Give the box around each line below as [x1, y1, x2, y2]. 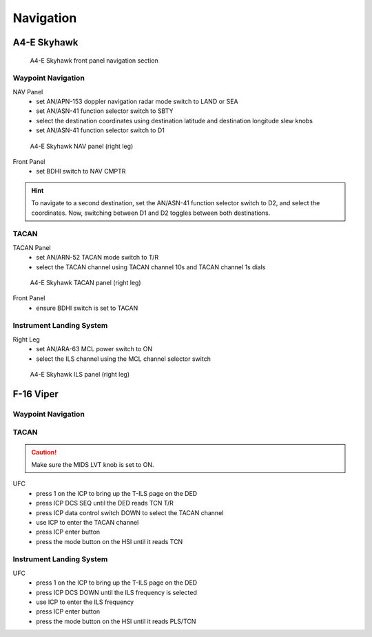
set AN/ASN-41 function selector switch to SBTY [36, 107, 174, 115]
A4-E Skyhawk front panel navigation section [30, 56, 158, 65]
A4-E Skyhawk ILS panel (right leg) [30, 370, 130, 379]
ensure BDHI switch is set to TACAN [36, 304, 138, 312]
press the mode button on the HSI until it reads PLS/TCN [36, 617, 196, 625]
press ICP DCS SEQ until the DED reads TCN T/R [36, 499, 174, 508]
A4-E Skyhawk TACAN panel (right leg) [30, 278, 141, 286]
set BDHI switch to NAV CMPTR [36, 167, 126, 176]
